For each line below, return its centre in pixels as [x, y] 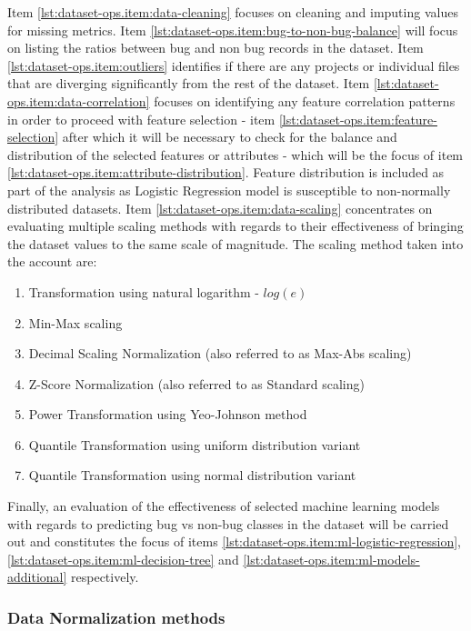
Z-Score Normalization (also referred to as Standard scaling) [196, 383]
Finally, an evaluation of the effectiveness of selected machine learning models [224, 506]
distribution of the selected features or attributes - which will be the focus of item [235, 154]
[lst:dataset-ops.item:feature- [358, 119]
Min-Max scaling [75, 322]
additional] [37, 577]
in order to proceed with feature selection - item [141, 119]
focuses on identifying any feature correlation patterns [305, 100]
